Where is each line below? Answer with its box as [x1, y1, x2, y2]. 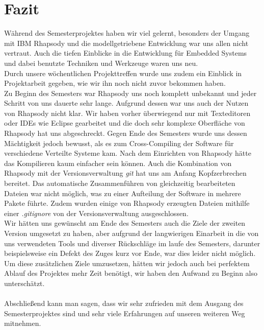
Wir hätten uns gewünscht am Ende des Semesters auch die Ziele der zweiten [4, 218, 246, 228]
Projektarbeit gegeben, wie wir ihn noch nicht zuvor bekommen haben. [4, 78, 226, 88]
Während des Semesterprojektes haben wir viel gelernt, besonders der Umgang [4, 28, 250, 38]
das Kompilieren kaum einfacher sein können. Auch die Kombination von [4, 157, 232, 168]
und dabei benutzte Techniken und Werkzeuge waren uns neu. [4, 57, 198, 68]
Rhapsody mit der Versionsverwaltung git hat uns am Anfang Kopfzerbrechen [4, 168, 247, 178]
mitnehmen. [4, 318, 41, 328]
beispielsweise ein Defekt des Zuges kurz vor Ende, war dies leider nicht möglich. [4, 248, 256, 258]
